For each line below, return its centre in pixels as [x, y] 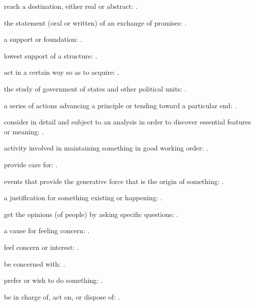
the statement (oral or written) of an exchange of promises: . [95, 22]
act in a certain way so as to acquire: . [62, 72]
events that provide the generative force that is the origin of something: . [114, 181]
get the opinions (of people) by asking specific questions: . [91, 214]
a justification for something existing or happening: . [83, 198]
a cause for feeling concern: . [47, 230]
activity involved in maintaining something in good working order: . [106, 148]
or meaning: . [24, 131]
